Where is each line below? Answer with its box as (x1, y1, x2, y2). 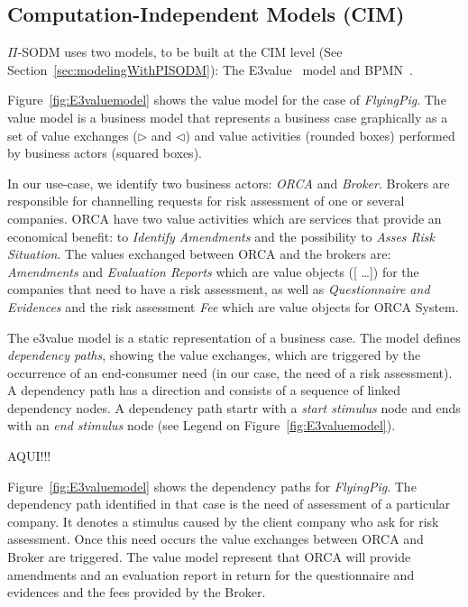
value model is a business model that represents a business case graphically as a (7, 107, 448, 126)
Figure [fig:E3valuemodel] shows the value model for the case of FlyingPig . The (7, 90, 446, 109)
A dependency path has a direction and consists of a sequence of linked (7, 381, 400, 400)
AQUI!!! (7, 446, 51, 465)
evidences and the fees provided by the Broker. (7, 583, 266, 602)
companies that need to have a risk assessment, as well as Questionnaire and (7, 280, 430, 299)
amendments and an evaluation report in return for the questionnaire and (7, 565, 415, 584)
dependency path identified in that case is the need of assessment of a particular (7, 494, 451, 513)
